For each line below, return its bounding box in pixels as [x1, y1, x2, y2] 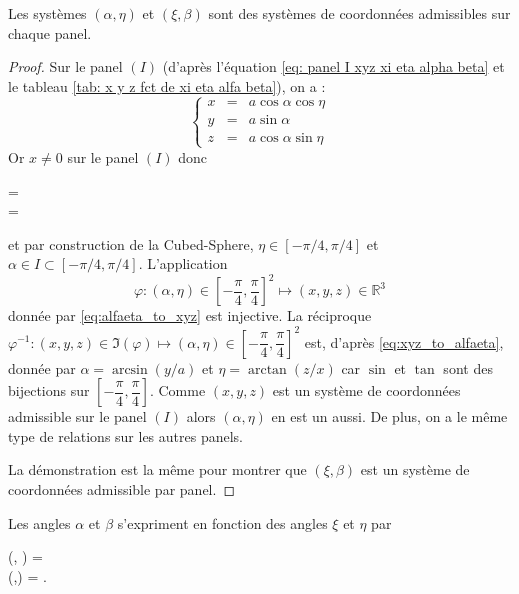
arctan [247, 362, 287, 377]
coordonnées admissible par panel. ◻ [8, 478, 235, 499]
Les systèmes [8, 3, 87, 23]
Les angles [8, 512, 71, 533]
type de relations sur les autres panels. [8, 425, 243, 446]
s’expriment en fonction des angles [117, 512, 328, 533]
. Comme [149, 380, 206, 401]
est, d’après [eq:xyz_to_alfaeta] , [304, 331, 504, 352]
